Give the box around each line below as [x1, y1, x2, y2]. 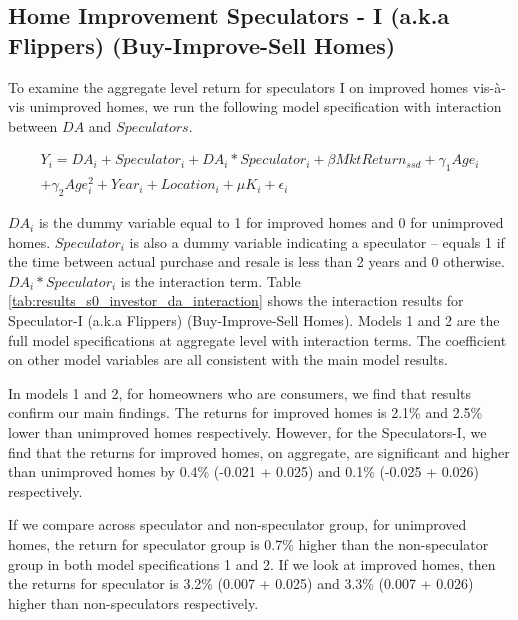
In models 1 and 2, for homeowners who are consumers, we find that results [8, 382, 472, 403]
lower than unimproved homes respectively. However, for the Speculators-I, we [8, 422, 487, 443]
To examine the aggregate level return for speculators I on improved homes [8, 76, 469, 97]
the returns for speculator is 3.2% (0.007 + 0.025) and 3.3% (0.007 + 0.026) [8, 573, 474, 594]
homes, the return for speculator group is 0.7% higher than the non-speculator [8, 534, 489, 555]
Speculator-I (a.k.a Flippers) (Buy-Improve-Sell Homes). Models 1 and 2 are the [8, 310, 500, 331]
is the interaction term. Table [120, 270, 301, 291]
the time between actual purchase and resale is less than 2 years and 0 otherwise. [8, 251, 505, 272]
